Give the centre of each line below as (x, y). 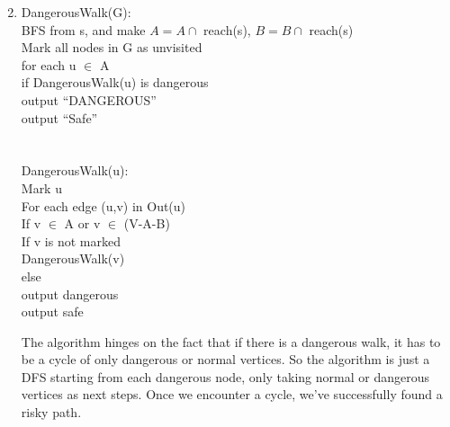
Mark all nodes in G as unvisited (112, 47)
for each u (49, 64)
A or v (82, 223)
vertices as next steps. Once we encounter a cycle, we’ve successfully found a (232, 394)
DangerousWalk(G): (76, 12)
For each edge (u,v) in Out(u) (103, 205)
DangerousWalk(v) (73, 258)
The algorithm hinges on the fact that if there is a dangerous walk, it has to (231, 341)
